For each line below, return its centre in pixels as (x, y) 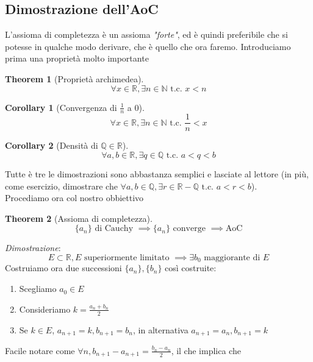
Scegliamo (38, 289)
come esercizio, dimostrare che (61, 186)
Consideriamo (45, 309)
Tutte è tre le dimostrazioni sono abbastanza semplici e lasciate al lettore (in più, (157, 174)
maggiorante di (232, 258)
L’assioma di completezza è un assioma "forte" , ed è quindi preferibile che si (146, 34)
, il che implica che (206, 350)
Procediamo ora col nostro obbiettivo (74, 198)
